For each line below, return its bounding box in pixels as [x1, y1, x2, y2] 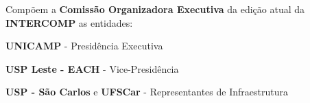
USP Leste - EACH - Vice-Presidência [5, 61, 179, 76]
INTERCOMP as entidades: [5, 15, 133, 30]
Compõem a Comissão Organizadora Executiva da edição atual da [5, 2, 305, 16]
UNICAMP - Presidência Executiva [5, 38, 163, 53]
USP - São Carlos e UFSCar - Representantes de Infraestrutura [5, 84, 288, 99]
